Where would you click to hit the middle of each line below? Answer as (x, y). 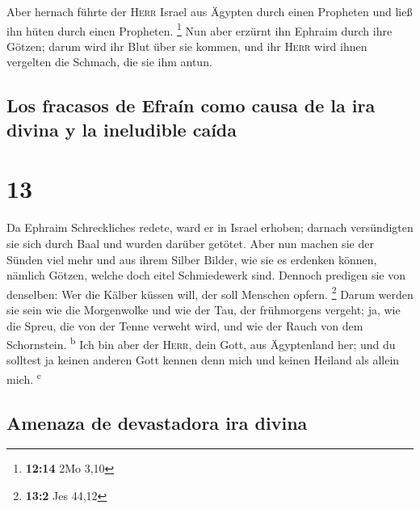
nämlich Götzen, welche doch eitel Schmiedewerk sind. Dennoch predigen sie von (206, 275)
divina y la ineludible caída (122, 129)
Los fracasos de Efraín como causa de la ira (191, 105)
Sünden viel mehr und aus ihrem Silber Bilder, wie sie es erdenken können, (192, 259)
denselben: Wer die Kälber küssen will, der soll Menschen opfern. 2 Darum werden (210, 292)
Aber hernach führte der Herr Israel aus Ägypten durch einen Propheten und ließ (210, 11)
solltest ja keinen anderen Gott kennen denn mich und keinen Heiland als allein (203, 360)
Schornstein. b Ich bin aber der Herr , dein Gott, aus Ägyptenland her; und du (201, 343)
